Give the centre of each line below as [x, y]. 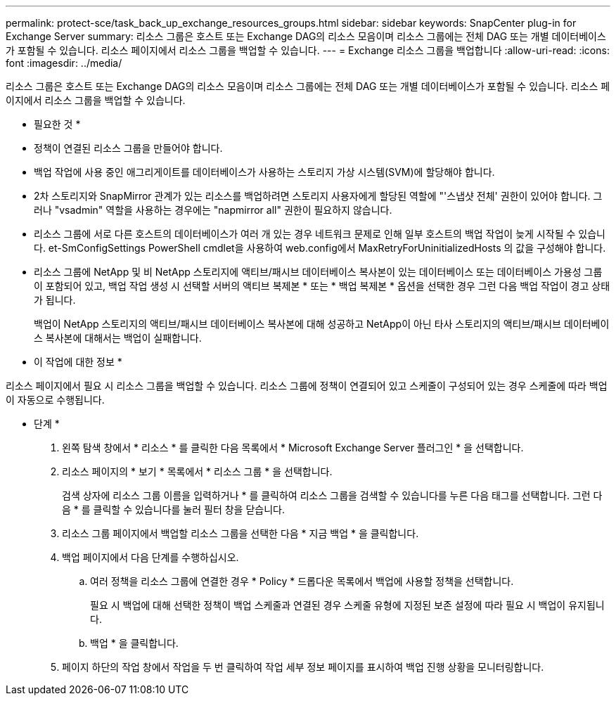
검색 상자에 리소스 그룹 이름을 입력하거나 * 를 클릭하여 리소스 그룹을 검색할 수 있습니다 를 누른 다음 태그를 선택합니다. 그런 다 [332, 495]
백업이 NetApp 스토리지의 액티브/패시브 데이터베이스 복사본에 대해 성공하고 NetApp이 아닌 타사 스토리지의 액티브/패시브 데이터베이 [322, 324]
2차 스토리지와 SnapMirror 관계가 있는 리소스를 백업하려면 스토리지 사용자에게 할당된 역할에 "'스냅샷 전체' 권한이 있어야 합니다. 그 [318, 196]
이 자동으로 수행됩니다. [55, 400]
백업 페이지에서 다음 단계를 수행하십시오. [150, 557]
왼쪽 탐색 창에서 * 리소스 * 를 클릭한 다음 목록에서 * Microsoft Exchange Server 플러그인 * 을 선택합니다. [293, 448]
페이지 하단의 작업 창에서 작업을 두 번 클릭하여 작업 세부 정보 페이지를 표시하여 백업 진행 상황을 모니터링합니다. [303, 667]
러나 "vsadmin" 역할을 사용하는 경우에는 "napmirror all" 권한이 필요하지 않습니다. [213, 210]
